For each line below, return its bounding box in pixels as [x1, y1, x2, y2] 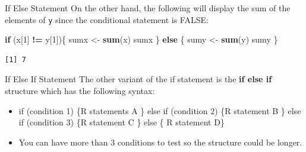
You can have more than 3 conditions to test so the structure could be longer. [18, 135, 302, 148]
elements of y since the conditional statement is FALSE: [5, 13, 209, 25]
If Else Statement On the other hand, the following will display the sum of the [5, 2, 291, 14]
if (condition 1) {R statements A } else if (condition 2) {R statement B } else [18, 104, 301, 117]
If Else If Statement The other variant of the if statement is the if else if [5, 73, 272, 85]
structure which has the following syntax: [5, 85, 155, 97]
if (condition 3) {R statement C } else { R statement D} [18, 116, 225, 128]
